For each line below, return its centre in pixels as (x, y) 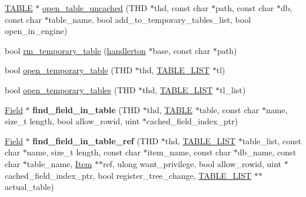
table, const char (229, 109)
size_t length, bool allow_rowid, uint (72, 121)
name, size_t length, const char (84, 152)
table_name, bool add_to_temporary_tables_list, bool (150, 19)
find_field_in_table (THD (87, 109)
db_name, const (267, 152)
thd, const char (181, 8)
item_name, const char (189, 152)
